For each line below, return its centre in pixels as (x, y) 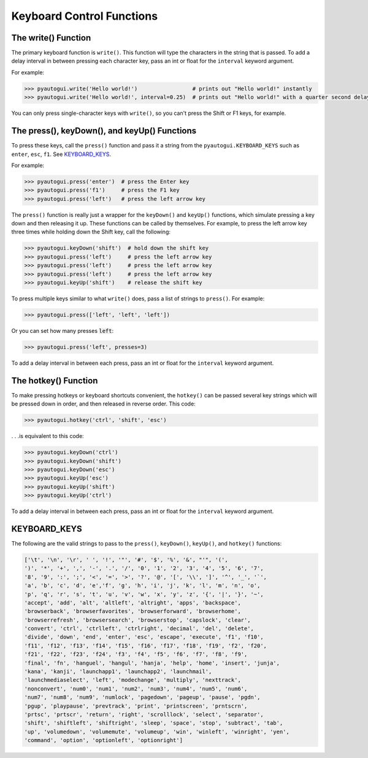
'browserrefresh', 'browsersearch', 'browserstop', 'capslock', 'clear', (137, 620)
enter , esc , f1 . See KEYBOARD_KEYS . (61, 154)
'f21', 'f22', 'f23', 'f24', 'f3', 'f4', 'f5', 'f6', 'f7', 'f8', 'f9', (136, 654)
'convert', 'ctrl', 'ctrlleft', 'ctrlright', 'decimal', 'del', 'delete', (139, 629)
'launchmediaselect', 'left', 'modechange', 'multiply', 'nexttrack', (133, 680)
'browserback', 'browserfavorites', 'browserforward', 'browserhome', (133, 611)
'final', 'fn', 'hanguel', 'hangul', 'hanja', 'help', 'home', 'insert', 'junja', (152, 663)
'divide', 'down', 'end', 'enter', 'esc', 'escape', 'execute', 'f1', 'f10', (144, 637)
